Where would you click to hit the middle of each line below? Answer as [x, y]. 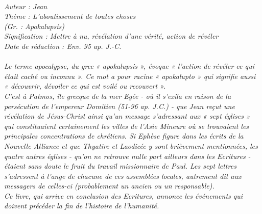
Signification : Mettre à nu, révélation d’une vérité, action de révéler [111, 36]
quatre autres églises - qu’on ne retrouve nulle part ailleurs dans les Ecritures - [127, 156]
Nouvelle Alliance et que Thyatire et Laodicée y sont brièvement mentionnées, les [131, 145]
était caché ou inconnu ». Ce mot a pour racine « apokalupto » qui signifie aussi [130, 76]
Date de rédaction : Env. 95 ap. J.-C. [63, 46]
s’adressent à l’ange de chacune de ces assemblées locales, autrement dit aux [123, 176]
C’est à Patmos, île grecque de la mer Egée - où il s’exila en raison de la [118, 96]
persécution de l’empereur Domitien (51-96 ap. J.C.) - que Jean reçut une [120, 106]
